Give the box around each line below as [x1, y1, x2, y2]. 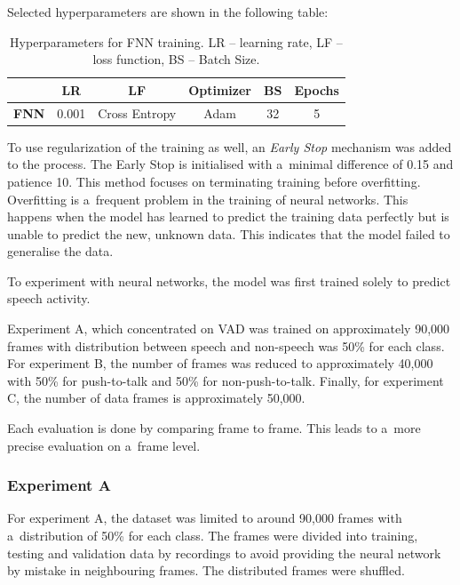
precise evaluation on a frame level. [7, 436, 201, 454]
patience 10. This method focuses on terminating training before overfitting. [7, 172, 421, 190]
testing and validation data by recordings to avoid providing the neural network [7, 543, 441, 562]
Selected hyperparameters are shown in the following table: [7, 3, 329, 20]
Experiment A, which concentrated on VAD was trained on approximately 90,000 [7, 319, 450, 338]
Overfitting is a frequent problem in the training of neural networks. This [7, 189, 408, 208]
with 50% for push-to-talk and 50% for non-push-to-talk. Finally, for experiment [7, 371, 444, 389]
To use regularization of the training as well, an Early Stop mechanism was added [7, 137, 452, 156]
